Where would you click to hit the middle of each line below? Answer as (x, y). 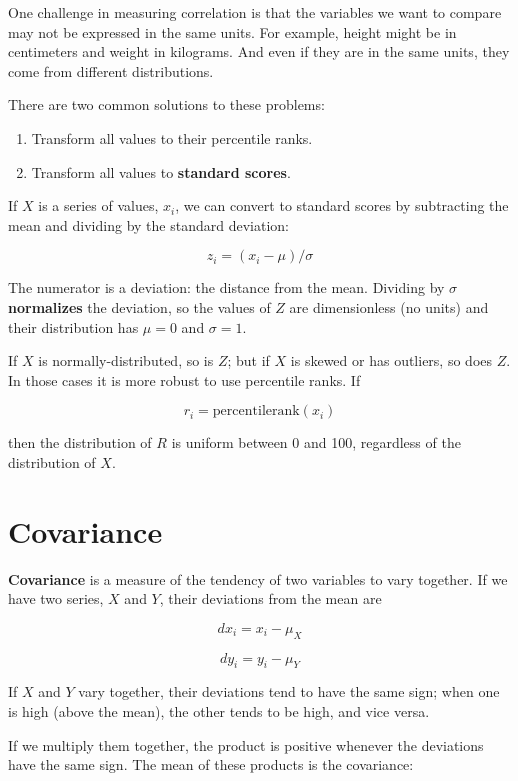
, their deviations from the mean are (270, 598)
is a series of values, (98, 205)
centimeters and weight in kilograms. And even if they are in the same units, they (259, 51)
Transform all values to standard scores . (161, 171)
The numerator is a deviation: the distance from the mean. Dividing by (226, 287)
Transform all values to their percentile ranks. (172, 137)
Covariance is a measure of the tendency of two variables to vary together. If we (258, 578)
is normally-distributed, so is (126, 360)
